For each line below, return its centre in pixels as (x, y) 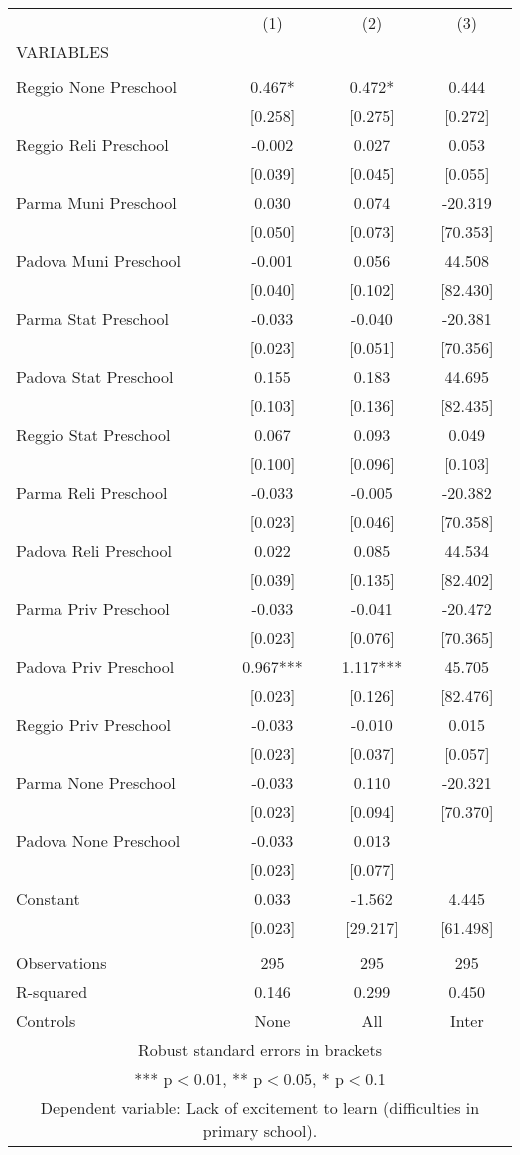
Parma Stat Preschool (93, 318)
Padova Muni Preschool (99, 260)
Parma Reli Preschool (92, 492)
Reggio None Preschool (97, 86)
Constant (48, 898)
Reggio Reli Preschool (92, 144)
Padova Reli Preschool (94, 550)
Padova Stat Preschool (95, 376)
